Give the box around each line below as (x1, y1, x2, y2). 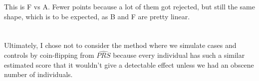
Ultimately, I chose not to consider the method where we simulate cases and (4, 40, 237, 50)
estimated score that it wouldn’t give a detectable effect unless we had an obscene (4, 59, 254, 70)
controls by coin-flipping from (4, 50, 94, 60)
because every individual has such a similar (113, 50, 245, 60)
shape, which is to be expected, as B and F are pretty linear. (4, 11, 190, 21)
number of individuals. (4, 69, 73, 80)
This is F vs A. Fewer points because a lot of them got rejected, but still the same (4, 1, 255, 11)
